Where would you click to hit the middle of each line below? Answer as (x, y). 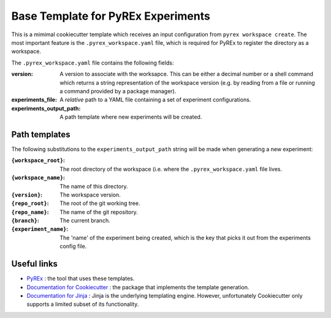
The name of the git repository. (99, 212)
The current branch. (85, 220)
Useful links (35, 264)
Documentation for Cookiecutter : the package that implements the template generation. (138, 287)
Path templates (41, 134)
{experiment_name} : (40, 229)
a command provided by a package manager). (118, 91)
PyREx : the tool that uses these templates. (81, 279)
